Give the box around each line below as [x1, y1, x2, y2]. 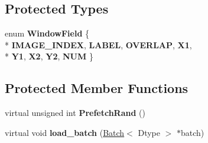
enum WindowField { [5, 27, 90, 39]
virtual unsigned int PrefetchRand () [5, 107, 145, 119]
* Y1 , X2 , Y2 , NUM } [5, 50, 93, 62]
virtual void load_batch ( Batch [5, 126, 125, 138]
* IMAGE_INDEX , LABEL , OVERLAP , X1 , [5, 38, 192, 51]
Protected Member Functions [5, 79, 188, 97]
